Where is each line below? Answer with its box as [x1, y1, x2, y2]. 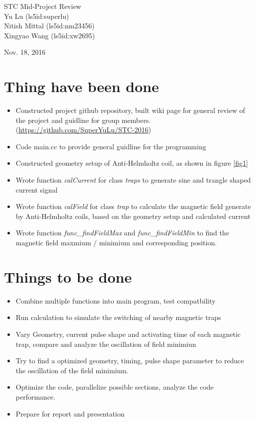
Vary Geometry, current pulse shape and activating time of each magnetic [15, 328, 241, 339]
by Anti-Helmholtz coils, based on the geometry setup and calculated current [15, 211, 251, 221]
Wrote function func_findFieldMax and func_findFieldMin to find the [15, 227, 229, 238]
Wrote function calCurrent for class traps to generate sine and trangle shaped [15, 175, 251, 185]
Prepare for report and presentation [15, 408, 125, 419]
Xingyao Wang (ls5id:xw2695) [4, 30, 95, 40]
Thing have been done [4, 76, 159, 97]
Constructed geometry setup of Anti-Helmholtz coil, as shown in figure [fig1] [15, 158, 248, 168]
